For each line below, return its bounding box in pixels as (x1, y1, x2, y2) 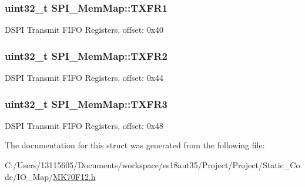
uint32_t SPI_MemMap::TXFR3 (5, 96, 167, 111)
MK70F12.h (53, 170, 96, 182)
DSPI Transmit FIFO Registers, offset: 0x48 (5, 119, 164, 131)
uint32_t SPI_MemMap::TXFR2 (5, 48, 167, 63)
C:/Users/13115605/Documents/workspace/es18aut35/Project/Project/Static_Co (5, 159, 300, 171)
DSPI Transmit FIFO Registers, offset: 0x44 (5, 72, 164, 84)
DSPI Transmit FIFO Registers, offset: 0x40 (5, 23, 164, 36)
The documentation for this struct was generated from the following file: (5, 139, 265, 151)
